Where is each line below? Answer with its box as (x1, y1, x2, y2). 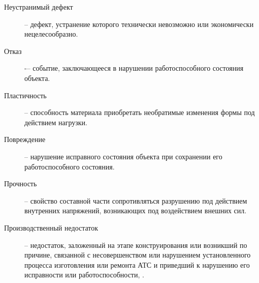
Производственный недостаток (4, 222, 99, 233)
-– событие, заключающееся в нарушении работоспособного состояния (24, 63, 244, 73)
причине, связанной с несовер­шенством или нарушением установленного (24, 249, 251, 260)
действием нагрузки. (24, 117, 87, 127)
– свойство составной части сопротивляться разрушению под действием (24, 195, 247, 206)
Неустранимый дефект (4, 2, 73, 12)
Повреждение (4, 134, 46, 145)
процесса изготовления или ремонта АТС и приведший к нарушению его (24, 259, 250, 270)
